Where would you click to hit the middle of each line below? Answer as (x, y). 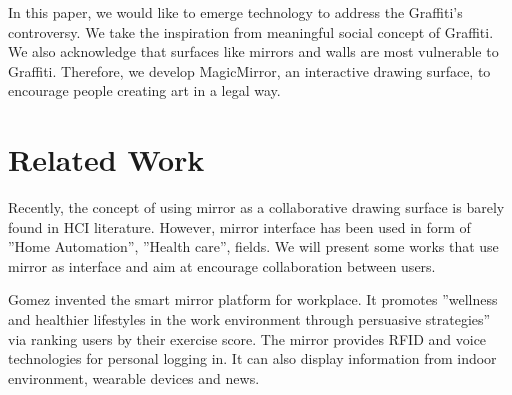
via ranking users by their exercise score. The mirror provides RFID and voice (247, 338)
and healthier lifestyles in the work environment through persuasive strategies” (249, 319)
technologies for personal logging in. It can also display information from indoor (252, 358)
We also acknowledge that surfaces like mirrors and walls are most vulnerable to (253, 51)
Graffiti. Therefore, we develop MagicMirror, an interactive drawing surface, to (249, 70)
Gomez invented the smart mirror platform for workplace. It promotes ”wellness (253, 299)
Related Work (106, 159)
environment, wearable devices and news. (134, 377)
